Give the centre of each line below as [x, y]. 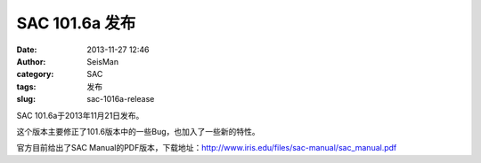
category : [35, 74]
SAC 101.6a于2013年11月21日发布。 [80, 115]
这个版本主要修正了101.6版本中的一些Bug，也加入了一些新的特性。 [138, 131]
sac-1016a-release [121, 99]
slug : [26, 99]
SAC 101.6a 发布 [76, 23]
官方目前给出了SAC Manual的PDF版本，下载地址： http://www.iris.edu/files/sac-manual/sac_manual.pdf [207, 148]
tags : [26, 86]
